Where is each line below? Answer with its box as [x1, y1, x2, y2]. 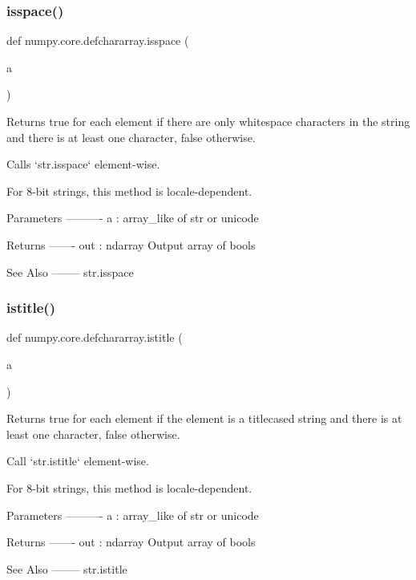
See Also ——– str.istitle [6, 560, 127, 577]
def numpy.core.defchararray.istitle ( [6, 329, 183, 346]
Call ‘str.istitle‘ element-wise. [6, 452, 149, 469]
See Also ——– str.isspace [6, 263, 134, 280]
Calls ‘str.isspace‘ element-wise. [6, 156, 160, 172]
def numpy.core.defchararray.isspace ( [6, 32, 189, 49]
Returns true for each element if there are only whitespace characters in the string [6, 113, 410, 129]
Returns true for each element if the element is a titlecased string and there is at [6, 410, 402, 427]
